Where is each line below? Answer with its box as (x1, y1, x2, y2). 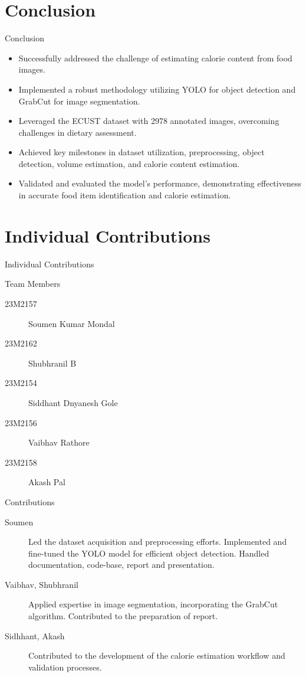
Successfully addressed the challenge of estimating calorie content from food (18, 51, 292, 64)
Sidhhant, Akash (5, 629, 65, 642)
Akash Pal (28, 476, 65, 488)
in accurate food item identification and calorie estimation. (18, 189, 231, 201)
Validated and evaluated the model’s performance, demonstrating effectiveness (18, 177, 301, 189)
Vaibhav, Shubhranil (5, 578, 78, 590)
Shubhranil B (28, 357, 77, 369)
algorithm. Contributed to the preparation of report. (28, 610, 218, 622)
